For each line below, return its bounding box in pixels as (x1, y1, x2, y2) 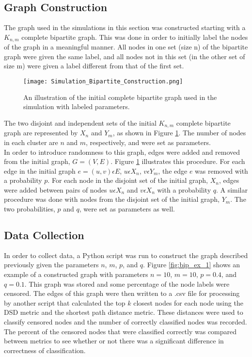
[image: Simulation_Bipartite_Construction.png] (23, 78, 183, 85)
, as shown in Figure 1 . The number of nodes (112, 128, 246, 138)
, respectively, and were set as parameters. (86, 137, 211, 147)
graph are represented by (4, 128, 78, 138)
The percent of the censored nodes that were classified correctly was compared (4, 326, 237, 336)
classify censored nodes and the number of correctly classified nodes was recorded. (4, 317, 247, 327)
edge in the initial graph (4, 165, 76, 176)
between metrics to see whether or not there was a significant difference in (4, 336, 224, 346)
